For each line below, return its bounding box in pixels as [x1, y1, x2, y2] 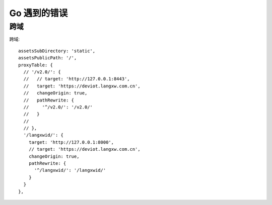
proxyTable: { [18, 62, 53, 68]
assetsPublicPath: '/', [18, 55, 77, 61]
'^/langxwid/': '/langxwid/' [34, 167, 106, 173]
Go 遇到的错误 [9, 8, 68, 19]
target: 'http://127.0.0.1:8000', [28, 139, 114, 145]
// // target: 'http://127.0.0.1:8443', [23, 76, 130, 82]
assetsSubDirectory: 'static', [18, 48, 96, 54]
